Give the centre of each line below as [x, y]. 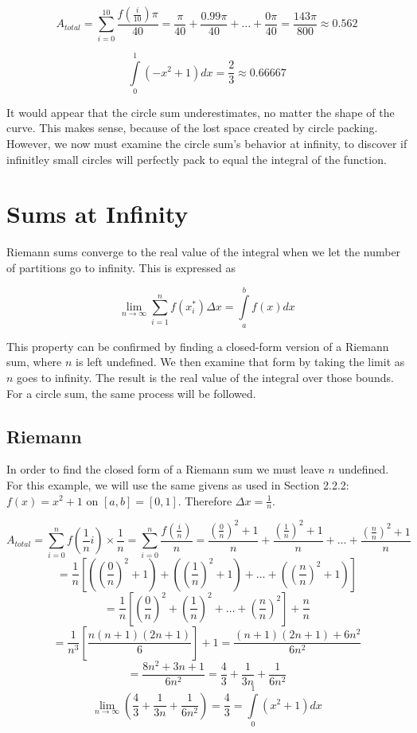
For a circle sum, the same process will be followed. [131, 393]
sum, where [34, 362]
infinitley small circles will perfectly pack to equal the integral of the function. [197, 159]
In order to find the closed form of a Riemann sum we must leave [166, 469]
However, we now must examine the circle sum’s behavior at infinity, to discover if [207, 144]
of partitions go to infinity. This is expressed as [121, 267]
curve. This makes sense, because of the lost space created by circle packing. [192, 128]
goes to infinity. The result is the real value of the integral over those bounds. [205, 377]
